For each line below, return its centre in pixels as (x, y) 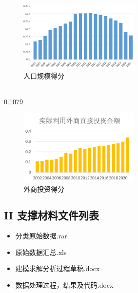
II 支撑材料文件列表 (52, 215)
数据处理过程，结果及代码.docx (64, 284)
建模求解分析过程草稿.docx (58, 268)
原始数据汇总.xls (41, 252)
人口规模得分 (44, 75)
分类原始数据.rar (41, 235)
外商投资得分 (44, 189)
